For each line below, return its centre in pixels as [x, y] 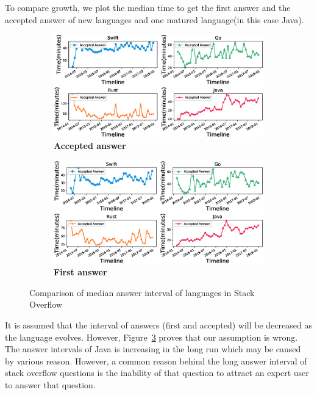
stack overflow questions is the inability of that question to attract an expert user [157, 373]
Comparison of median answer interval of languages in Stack [142, 292]
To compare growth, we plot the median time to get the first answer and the [148, 7]
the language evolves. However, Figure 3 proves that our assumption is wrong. [151, 337]
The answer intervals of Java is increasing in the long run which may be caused [153, 349]
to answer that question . [50, 385]
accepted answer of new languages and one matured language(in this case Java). [155, 19]
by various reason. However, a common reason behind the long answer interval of [156, 361]
